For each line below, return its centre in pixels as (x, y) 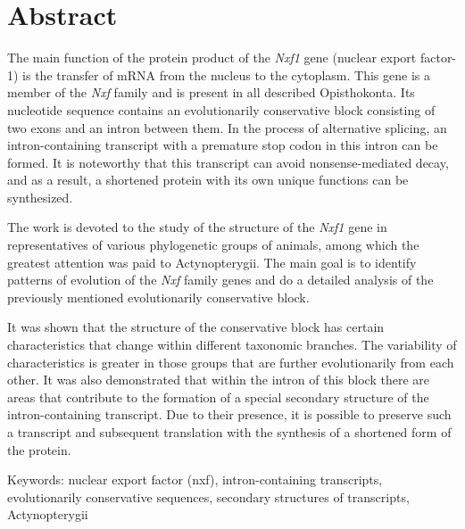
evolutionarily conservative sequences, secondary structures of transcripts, (208, 496)
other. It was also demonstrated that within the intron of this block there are (219, 380)
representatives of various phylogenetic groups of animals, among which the (213, 245)
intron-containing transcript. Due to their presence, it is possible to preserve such (229, 414)
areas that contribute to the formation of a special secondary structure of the (218, 397)
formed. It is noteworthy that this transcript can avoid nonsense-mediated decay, (228, 162)
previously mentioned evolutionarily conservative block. (158, 297)
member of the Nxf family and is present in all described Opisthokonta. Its (211, 92)
